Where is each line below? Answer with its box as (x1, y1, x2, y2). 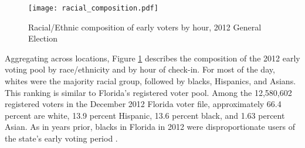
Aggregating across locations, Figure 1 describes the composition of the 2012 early (5, 51, 300, 64)
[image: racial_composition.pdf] (28, 4, 158, 12)
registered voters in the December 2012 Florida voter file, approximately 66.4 (5, 98, 282, 110)
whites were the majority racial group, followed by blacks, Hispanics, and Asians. (5, 75, 296, 87)
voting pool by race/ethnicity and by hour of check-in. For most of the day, (5, 63, 275, 75)
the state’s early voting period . (5, 132, 118, 144)
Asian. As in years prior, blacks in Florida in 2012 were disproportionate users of (5, 121, 295, 133)
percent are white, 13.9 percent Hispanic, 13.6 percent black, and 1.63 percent (5, 109, 285, 121)
